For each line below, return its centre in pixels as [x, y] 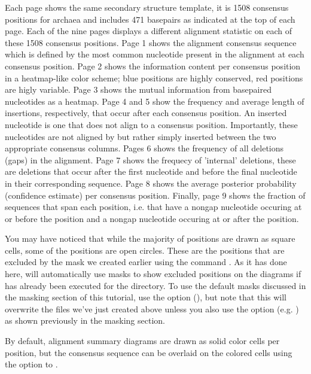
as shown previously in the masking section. [85, 320]
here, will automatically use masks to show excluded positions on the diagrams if [153, 274]
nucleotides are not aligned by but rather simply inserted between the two [141, 136]
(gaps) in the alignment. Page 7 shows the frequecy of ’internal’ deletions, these [150, 159]
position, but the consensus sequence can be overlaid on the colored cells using [149, 352]
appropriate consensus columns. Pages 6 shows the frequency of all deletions [144, 148]
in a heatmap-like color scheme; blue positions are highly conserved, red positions [154, 77]
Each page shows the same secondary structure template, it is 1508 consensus [147, 7]
